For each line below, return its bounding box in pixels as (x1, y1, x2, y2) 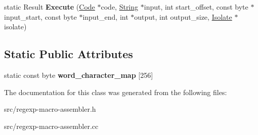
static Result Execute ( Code (4, 2, 95, 12)
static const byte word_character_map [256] (4, 69, 153, 80)
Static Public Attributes (4, 46, 133, 62)
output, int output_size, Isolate (134, 11, 232, 22)
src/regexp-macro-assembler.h (4, 104, 96, 114)
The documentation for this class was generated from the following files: (4, 86, 227, 97)
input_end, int (82, 11, 128, 22)
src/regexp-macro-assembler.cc (4, 120, 99, 131)
